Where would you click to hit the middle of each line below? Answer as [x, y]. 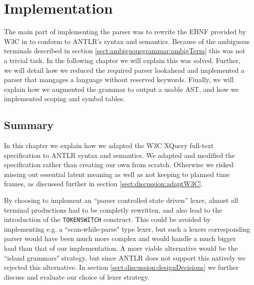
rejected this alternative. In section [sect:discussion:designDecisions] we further [121, 267]
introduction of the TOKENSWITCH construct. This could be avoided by [107, 219]
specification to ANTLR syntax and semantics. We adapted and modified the [119, 155]
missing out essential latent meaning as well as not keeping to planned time [117, 174]
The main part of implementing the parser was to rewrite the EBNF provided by [125, 32]
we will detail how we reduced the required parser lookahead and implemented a [124, 70]
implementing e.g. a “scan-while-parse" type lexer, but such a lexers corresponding [127, 229]
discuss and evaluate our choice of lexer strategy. [77, 276]
